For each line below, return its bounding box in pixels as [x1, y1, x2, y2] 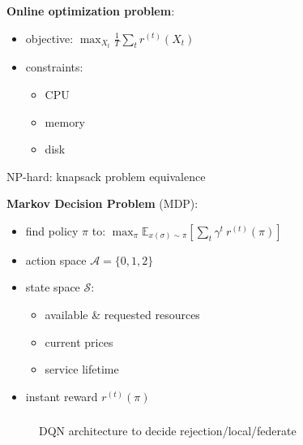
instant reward [25, 387, 98, 404]
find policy [25, 222, 79, 239]
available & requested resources [45, 306, 200, 323]
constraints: [25, 58, 83, 76]
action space [25, 251, 87, 268]
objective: [25, 29, 74, 46]
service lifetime [45, 361, 119, 378]
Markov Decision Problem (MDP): [6, 195, 198, 212]
